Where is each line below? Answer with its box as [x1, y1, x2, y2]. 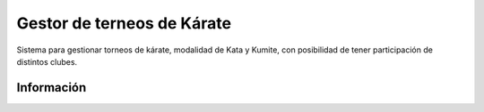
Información [16, 80, 87, 95]
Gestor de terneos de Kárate [16, 13, 232, 33]
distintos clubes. [16, 56, 78, 67]
